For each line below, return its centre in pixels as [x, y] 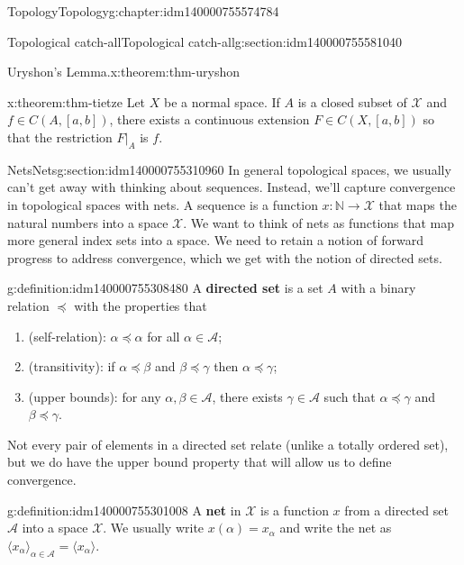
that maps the [418, 204]
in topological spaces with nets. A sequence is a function [163, 204]
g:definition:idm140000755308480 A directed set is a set [165, 288]
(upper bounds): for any [95, 396]
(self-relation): [67, 336]
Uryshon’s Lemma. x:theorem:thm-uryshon [124, 72]
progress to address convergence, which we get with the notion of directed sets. [225, 257]
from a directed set [396, 510]
